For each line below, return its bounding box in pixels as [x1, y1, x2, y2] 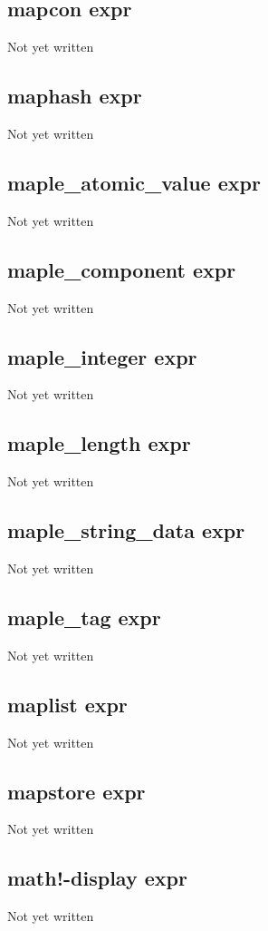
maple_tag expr [7, 603, 161, 631]
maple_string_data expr [7, 516, 245, 544]
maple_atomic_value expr [7, 168, 261, 196]
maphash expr [7, 82, 142, 110]
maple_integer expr [7, 342, 197, 370]
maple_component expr [7, 255, 236, 283]
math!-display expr [7, 864, 187, 892]
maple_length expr [7, 429, 191, 457]
